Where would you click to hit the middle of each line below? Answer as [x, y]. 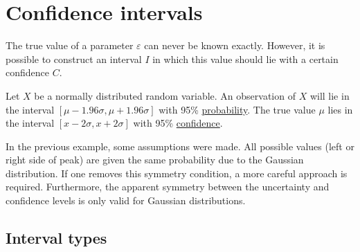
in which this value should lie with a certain [245, 58]
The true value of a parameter [70, 45]
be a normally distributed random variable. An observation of [165, 95]
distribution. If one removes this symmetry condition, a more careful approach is [177, 173]
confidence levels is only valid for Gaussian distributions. [126, 200]
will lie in [330, 95]
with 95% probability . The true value [237, 109]
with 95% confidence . [178, 123]
